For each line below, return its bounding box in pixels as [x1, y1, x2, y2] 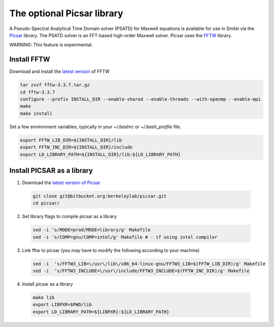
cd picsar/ [32, 200, 60, 206]
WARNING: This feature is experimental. [9, 42, 93, 48]
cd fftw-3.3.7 [20, 89, 55, 95]
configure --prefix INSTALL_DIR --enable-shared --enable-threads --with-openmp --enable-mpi [20, 97, 261, 102]
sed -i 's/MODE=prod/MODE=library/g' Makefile [32, 227, 151, 233]
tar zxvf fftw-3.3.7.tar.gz [20, 82, 90, 88]
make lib [32, 295, 55, 301]
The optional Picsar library [9, 8, 124, 19]
